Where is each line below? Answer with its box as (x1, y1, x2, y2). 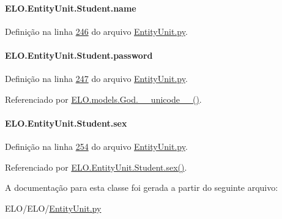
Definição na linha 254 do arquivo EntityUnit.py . (5, 140, 188, 153)
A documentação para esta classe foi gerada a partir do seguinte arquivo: (5, 181, 278, 194)
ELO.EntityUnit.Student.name (5, 1, 136, 14)
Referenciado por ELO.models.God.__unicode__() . (5, 92, 202, 105)
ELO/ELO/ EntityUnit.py (5, 201, 102, 214)
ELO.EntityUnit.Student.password (5, 48, 153, 61)
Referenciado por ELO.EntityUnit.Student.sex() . (5, 160, 187, 173)
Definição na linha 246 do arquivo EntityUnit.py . (5, 24, 188, 37)
